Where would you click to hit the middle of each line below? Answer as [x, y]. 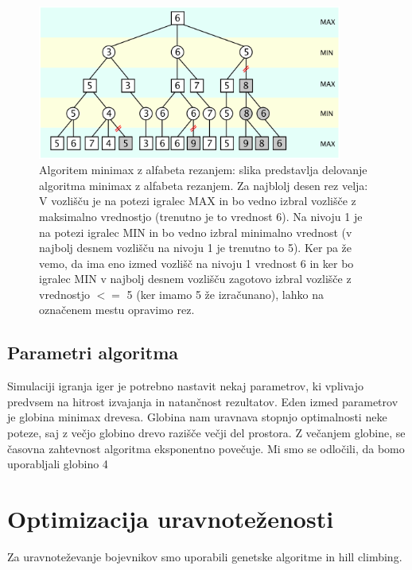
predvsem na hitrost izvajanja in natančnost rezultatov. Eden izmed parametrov [203, 401]
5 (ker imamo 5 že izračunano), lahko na [225, 294]
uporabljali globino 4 [58, 464]
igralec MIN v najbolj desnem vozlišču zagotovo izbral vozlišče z [195, 279]
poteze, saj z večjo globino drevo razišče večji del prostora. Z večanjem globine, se [206, 433]
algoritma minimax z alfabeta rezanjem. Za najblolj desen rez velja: [204, 185]
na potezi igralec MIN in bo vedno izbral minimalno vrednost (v [196, 232]
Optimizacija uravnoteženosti [171, 519]
